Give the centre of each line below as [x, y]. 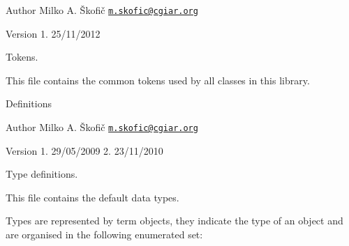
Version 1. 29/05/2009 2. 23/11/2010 [84, 150]
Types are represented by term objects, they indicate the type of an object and [174, 221]
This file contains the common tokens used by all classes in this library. [158, 80]
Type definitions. [42, 174]
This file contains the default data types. [92, 197]
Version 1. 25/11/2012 [53, 33]
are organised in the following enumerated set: [104, 235]
